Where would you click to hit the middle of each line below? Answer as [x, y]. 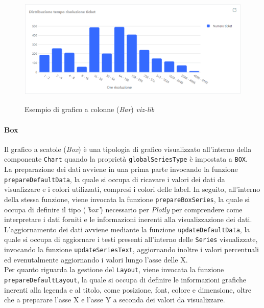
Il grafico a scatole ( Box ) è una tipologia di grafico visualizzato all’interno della [128, 149]
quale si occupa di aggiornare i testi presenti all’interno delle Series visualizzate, [131, 239]
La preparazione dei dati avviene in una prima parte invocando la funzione [121, 169]
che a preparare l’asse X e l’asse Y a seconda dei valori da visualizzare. [115, 300]
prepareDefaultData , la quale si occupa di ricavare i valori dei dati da [115, 179]
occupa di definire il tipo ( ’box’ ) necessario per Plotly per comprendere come [123, 209]
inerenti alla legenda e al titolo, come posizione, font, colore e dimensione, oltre [128, 289]
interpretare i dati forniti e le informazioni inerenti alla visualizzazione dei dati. [128, 219]
